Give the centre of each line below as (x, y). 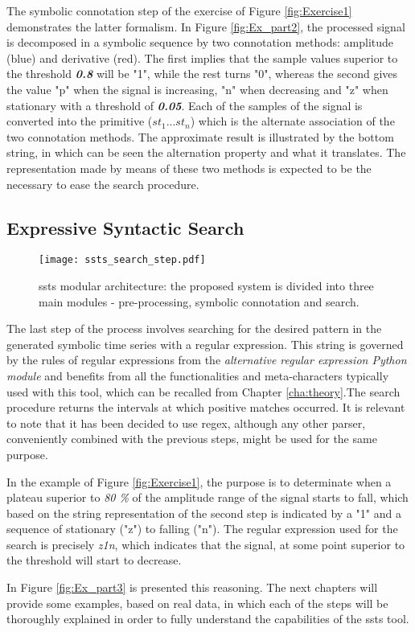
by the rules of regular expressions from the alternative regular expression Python (207, 360)
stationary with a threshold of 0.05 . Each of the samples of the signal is (185, 105)
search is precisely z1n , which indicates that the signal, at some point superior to (206, 544)
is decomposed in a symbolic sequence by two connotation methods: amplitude (200, 42)
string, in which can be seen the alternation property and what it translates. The (206, 152)
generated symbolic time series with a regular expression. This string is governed (205, 344)
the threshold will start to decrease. (94, 560)
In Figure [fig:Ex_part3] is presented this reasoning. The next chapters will (192, 587)
